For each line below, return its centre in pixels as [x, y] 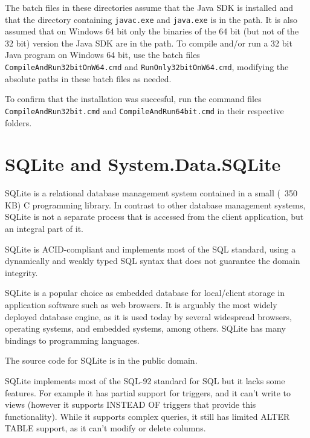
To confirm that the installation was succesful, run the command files [133, 99]
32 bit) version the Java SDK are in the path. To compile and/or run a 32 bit [149, 43]
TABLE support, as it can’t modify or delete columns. [105, 428]
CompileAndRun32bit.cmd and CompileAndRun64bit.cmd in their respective [144, 110]
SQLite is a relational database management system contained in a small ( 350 [151, 193]
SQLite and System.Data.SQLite [143, 164]
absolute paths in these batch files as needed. [88, 78]
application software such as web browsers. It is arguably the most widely [141, 304]
